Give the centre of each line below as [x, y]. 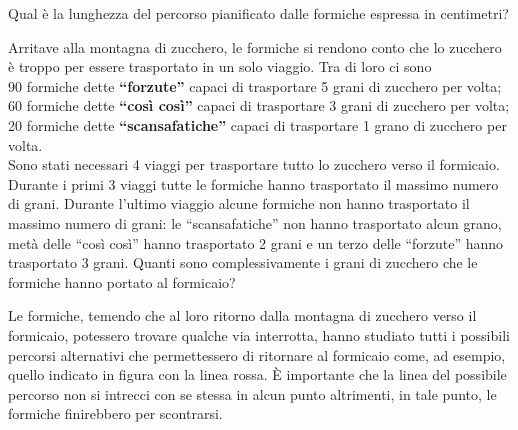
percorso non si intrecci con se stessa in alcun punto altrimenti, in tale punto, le [252, 393]
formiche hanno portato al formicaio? [122, 281]
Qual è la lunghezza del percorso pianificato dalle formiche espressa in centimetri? [258, 13]
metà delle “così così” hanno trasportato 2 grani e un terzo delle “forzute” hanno [256, 242]
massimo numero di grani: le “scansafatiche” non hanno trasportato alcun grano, [255, 222]
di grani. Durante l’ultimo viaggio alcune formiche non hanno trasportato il [239, 203]
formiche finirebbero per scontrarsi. [115, 413]
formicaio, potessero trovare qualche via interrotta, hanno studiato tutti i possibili [259, 334]
